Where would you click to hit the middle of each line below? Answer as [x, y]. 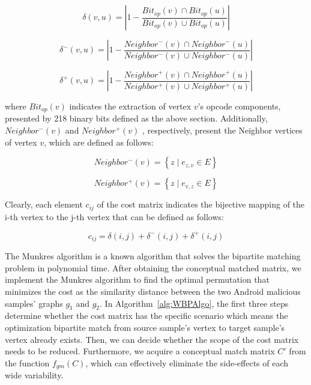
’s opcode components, [239, 106]
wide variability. [34, 375]
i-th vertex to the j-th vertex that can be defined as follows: [114, 216]
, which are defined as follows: [99, 142]
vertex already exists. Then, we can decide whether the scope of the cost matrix [152, 339]
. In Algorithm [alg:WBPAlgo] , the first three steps [194, 303]
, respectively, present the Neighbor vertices [222, 130]
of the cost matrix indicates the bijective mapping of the [201, 204]
